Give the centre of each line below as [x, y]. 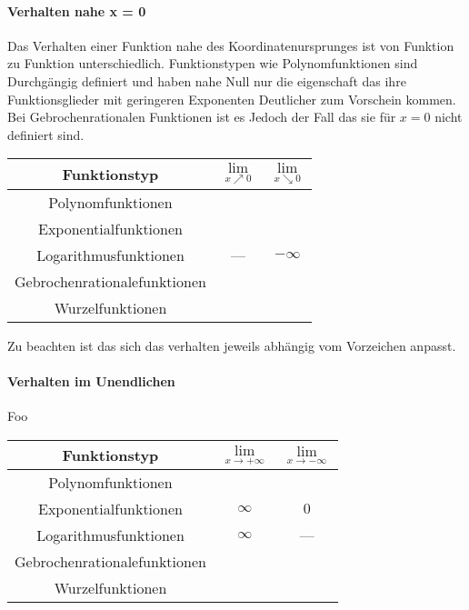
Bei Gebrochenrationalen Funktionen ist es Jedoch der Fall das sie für [202, 117]
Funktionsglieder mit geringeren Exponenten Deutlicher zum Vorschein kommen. [232, 99]
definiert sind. [46, 134]
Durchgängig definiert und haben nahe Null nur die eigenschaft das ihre [207, 80]
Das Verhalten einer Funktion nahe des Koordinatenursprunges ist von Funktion [231, 45]
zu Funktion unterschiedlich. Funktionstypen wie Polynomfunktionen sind [213, 63]
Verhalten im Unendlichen [91, 381]
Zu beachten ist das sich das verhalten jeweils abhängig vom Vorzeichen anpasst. [232, 345]
